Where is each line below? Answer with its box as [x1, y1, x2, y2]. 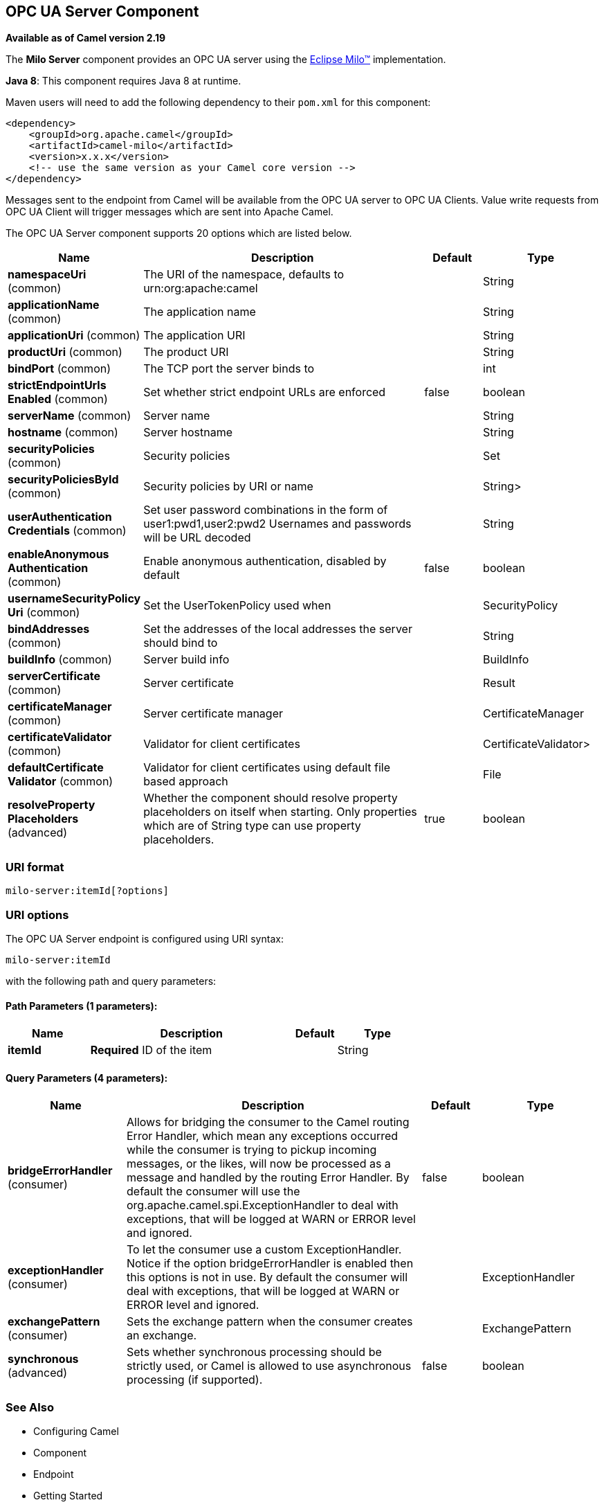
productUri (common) [8, 345, 122, 359]
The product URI [143, 345, 229, 359]
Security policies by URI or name [143, 479, 313, 494]
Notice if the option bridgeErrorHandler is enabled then [127, 1256, 414, 1271]
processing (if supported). [127, 1373, 263, 1387]
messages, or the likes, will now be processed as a [127, 1157, 391, 1171]
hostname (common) [8, 425, 118, 440]
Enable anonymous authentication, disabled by [143, 554, 387, 569]
